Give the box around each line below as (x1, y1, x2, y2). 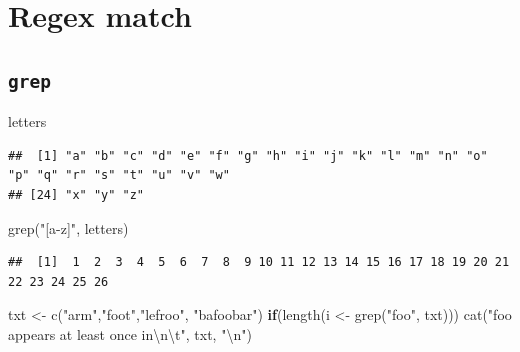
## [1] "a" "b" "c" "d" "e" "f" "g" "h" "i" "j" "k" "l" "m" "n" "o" (8, 148, 488, 163)
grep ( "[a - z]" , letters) (8, 217, 129, 238)
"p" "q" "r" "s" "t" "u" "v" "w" (8, 168, 230, 183)
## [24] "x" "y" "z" (8, 187, 145, 202)
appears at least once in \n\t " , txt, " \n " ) (8, 323, 252, 344)
